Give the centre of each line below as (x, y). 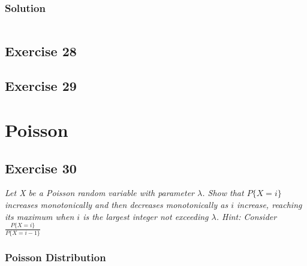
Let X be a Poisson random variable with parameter (100, 193)
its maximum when (40, 216)
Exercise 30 (41, 168)
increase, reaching (270, 204)
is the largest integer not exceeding (146, 216)
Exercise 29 (41, 86)
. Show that (223, 193)
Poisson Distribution (55, 257)
